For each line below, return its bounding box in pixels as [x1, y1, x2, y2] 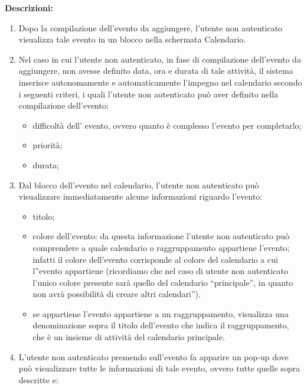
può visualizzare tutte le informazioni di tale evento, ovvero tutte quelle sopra [18, 362, 301, 374]
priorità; [32, 139, 63, 151]
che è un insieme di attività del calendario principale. [32, 331, 225, 343]
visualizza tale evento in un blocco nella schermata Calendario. [18, 33, 246, 45]
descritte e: [18, 373, 58, 386]
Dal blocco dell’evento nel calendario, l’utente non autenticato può [18, 178, 259, 191]
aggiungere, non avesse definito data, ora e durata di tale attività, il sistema [18, 64, 293, 77]
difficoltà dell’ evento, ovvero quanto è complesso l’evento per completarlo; [32, 119, 302, 131]
